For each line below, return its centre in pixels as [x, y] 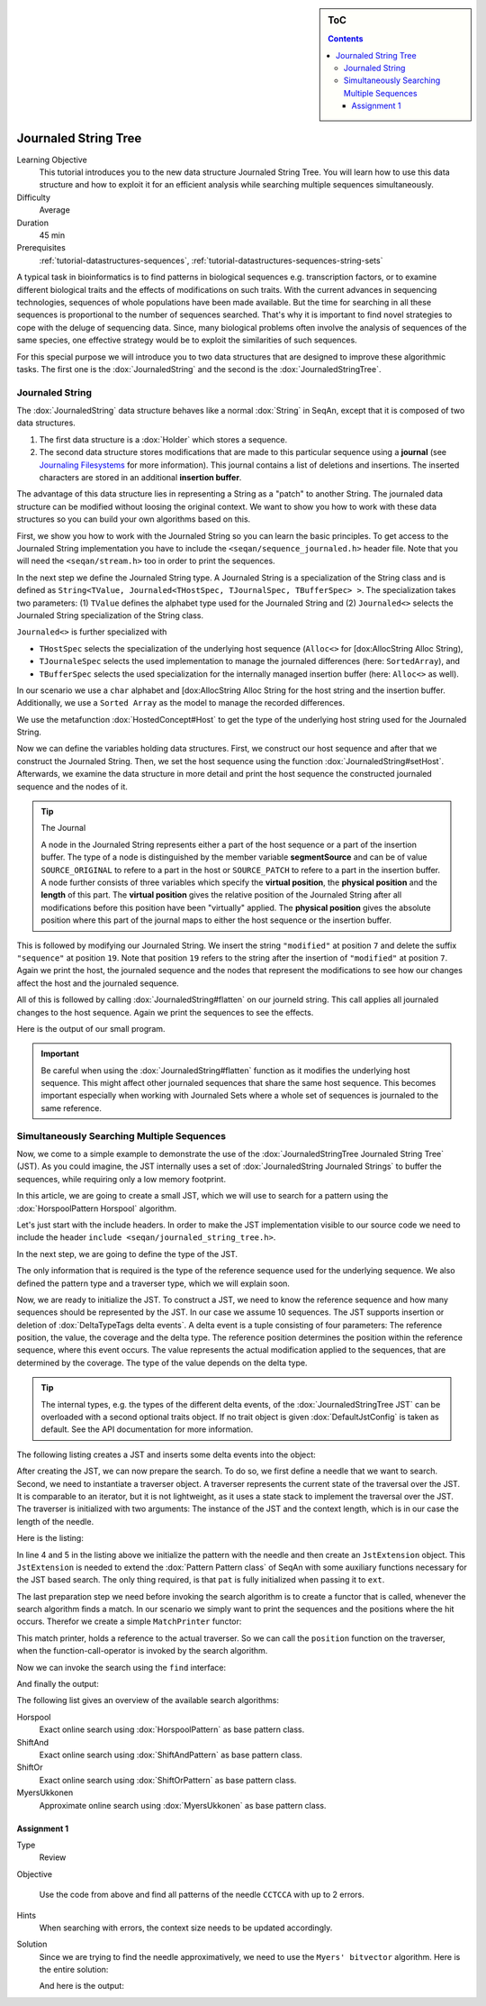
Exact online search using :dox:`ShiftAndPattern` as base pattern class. [171, 1755]
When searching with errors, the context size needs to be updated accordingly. [186, 1928]
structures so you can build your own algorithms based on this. [134, 519]
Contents [346, 39]
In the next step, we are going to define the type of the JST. [127, 1254]
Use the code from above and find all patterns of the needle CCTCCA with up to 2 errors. [202, 1895]
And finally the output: [58, 1684]
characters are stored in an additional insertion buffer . [140, 478]
